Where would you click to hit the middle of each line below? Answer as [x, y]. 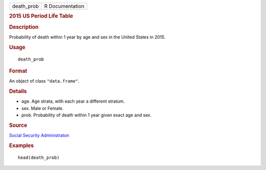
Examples [21, 145]
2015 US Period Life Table [41, 16]
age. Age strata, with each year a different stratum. [73, 101]
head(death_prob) [39, 157]
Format [18, 71]
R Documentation [64, 6]
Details [18, 91]
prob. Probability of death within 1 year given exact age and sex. [86, 115]
